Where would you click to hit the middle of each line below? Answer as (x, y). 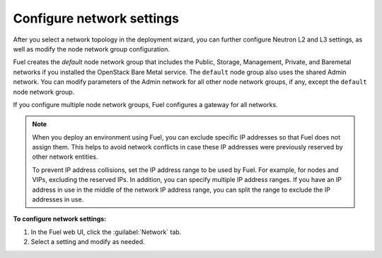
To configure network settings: (60, 219)
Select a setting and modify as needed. (88, 242)
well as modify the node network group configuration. (91, 49)
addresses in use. (58, 199)
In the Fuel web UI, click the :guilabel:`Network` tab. (106, 232)
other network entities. (65, 157)
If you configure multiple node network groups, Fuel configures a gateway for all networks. (146, 104)
